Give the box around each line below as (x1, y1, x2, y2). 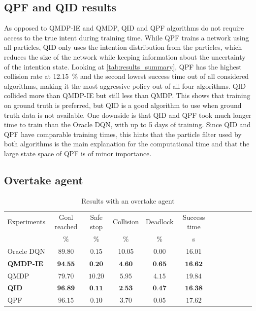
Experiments (7, 216, 45, 227)
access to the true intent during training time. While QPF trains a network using (4, 32, 249, 42)
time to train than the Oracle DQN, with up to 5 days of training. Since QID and (4, 119, 251, 130)
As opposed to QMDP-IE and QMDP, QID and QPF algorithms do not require (4, 23, 244, 33)
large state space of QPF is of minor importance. (4, 148, 152, 158)
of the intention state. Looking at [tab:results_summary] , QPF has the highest (4, 61, 242, 71)
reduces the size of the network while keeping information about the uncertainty (4, 51, 246, 62)
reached (54, 221, 78, 232)
